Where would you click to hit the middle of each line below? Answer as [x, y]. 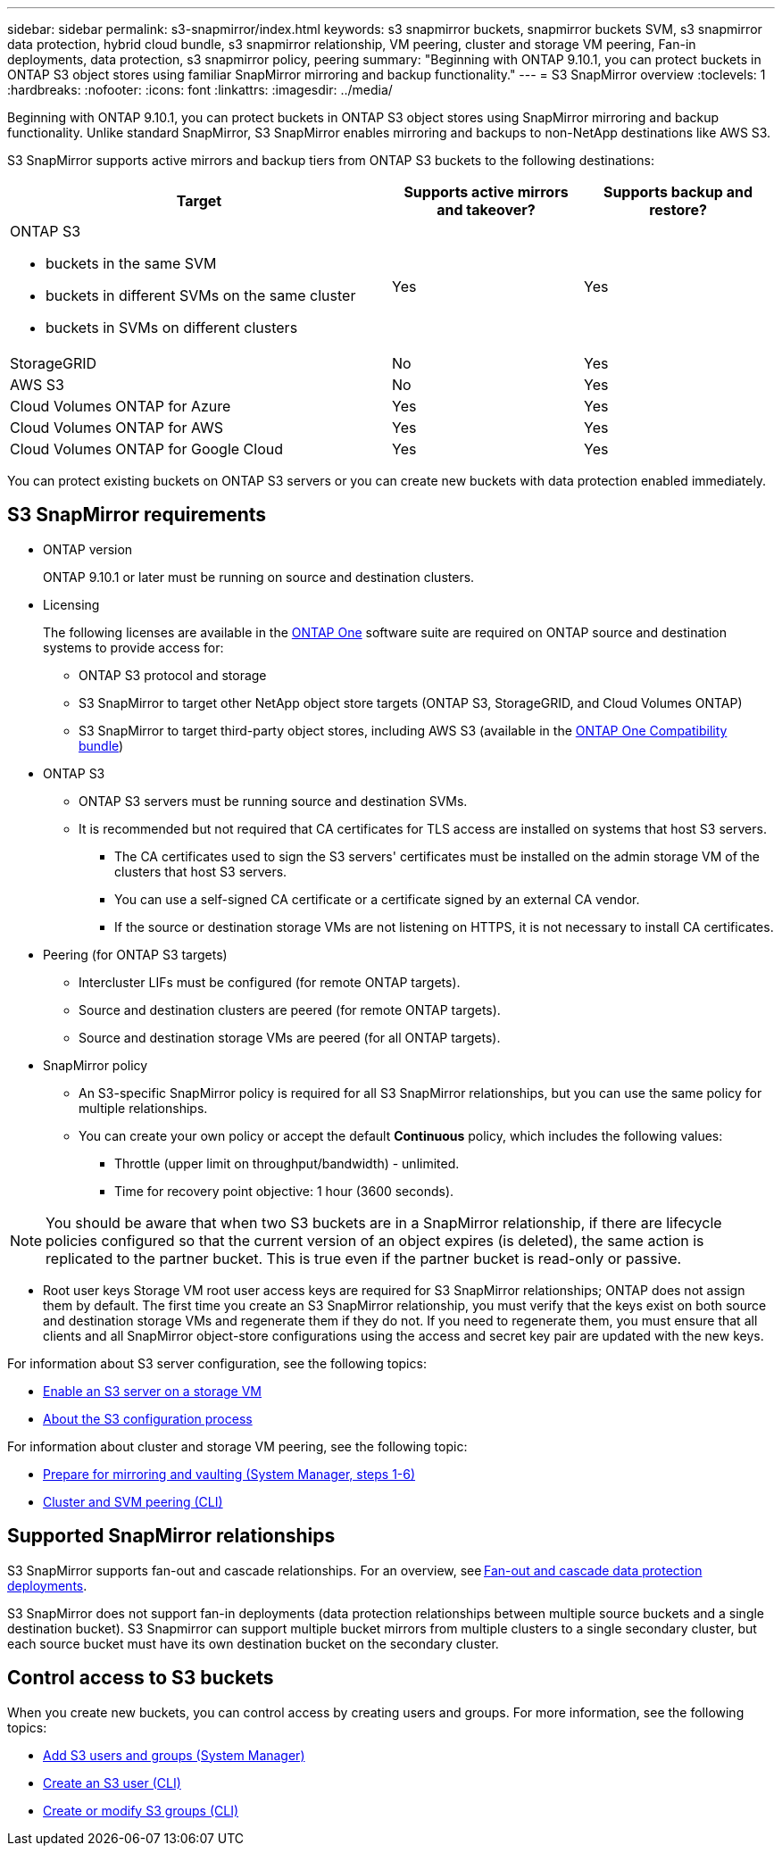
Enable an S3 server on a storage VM [153, 1391]
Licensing [71, 604]
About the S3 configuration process [148, 1418]
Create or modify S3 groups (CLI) [141, 1810]
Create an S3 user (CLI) [112, 1782]
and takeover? [486, 210]
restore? [678, 210]
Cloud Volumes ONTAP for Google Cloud [146, 449]
